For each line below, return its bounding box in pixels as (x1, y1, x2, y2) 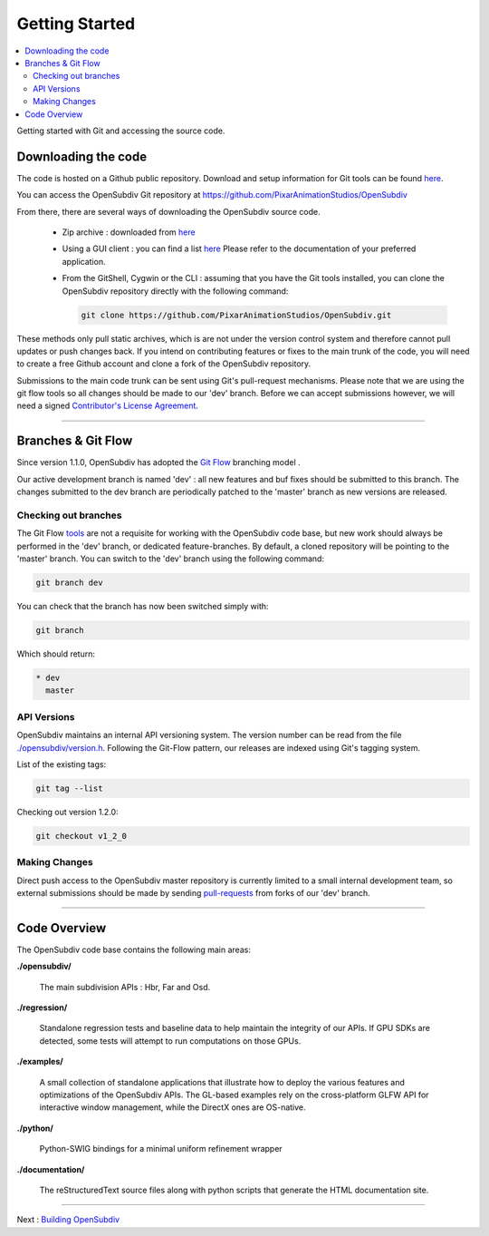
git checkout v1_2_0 (35, 831, 127, 841)
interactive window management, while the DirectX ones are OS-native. (39, 1102, 307, 1113)
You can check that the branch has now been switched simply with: (16, 601, 269, 612)
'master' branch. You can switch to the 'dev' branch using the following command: (16, 553, 325, 564)
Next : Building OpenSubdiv (16, 1214, 120, 1225)
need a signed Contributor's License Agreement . (16, 400, 199, 412)
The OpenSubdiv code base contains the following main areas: (16, 944, 251, 955)
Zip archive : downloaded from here (62, 227, 196, 238)
